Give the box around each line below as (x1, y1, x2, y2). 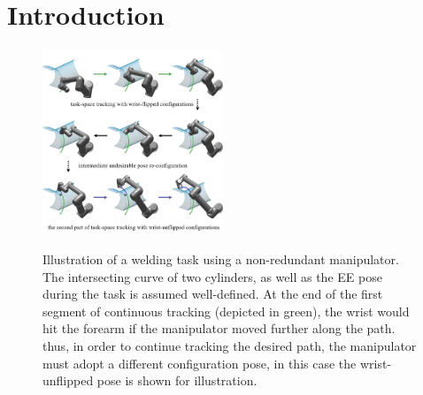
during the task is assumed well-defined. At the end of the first (42, 285, 383, 303)
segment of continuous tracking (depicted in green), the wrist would (42, 301, 410, 320)
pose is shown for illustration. (96, 371, 258, 390)
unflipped (42, 371, 94, 390)
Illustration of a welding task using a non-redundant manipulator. (42, 250, 399, 268)
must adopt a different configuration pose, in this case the (42, 353, 357, 372)
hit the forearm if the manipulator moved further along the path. (42, 319, 396, 338)
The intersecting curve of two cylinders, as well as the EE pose (42, 267, 382, 285)
